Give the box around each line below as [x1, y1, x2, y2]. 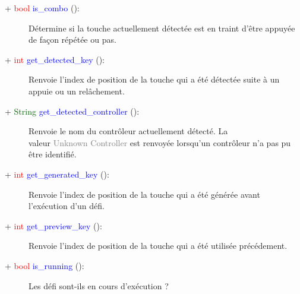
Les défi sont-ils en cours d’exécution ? [29, 279, 169, 292]
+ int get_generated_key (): [5, 167, 109, 180]
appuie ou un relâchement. [29, 84, 125, 97]
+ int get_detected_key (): [5, 53, 105, 65]
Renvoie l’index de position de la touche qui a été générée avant [29, 188, 260, 200]
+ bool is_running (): [5, 259, 84, 271]
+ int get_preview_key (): [5, 219, 102, 232]
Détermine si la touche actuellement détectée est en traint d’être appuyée [29, 21, 295, 34]
